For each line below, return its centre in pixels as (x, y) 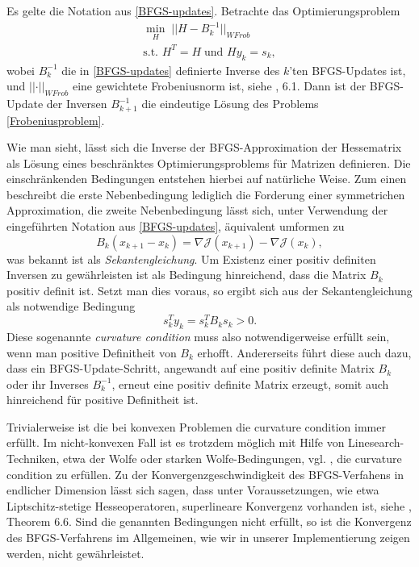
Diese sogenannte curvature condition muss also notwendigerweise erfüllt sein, (198, 336)
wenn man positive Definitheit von (92, 352)
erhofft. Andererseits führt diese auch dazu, (304, 352)
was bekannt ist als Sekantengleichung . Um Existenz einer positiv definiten (191, 258)
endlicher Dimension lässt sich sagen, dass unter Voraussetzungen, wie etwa (193, 490)
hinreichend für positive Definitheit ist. (103, 400)
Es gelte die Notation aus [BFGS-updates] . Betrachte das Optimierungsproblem (203, 10)
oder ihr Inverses (48, 384)
